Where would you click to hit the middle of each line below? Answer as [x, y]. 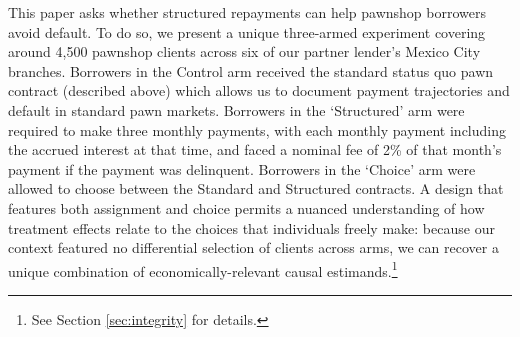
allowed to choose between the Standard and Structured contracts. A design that [256, 188]
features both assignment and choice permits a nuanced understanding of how [246, 207]
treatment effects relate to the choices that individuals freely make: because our [251, 227]
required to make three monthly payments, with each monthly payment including [257, 129]
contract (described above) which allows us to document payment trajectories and [259, 90]
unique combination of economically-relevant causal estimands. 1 [203, 269]
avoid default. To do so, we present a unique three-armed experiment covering [247, 31]
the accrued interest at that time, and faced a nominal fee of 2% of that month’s [255, 149]
